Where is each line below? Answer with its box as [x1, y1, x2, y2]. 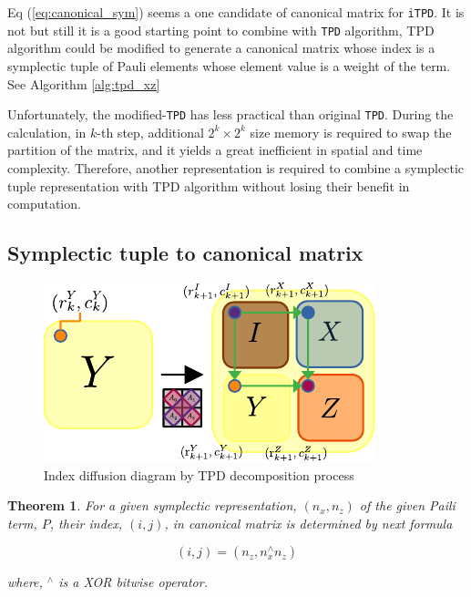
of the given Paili [359, 496, 456, 515]
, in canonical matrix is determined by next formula [164, 513, 453, 532]
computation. [7, 194, 81, 213]
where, [7, 572, 43, 592]
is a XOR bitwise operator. [58, 572, 208, 592]
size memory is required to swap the [250, 122, 452, 141]
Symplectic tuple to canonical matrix [7, 239, 363, 267]
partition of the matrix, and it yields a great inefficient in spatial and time [7, 140, 423, 160]
